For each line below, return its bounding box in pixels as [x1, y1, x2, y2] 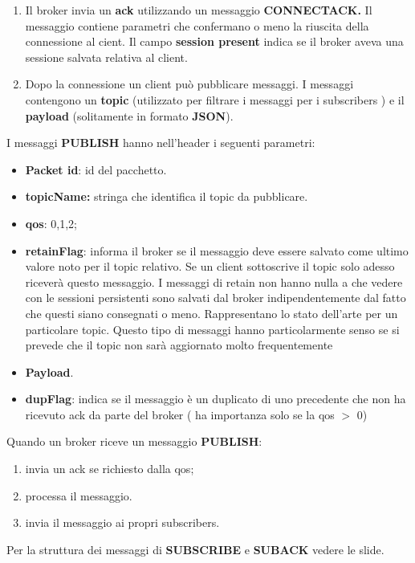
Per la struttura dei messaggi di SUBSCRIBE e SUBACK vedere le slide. [6, 541, 384, 557]
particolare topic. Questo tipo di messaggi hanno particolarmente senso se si [25, 320, 400, 337]
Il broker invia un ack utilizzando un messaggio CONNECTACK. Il [25, 2, 372, 18]
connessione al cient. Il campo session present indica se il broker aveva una [25, 33, 404, 50]
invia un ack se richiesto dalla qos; [25, 460, 194, 477]
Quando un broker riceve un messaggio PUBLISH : [6, 433, 262, 450]
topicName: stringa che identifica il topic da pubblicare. [25, 188, 308, 205]
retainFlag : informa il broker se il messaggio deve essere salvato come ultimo [25, 242, 409, 259]
